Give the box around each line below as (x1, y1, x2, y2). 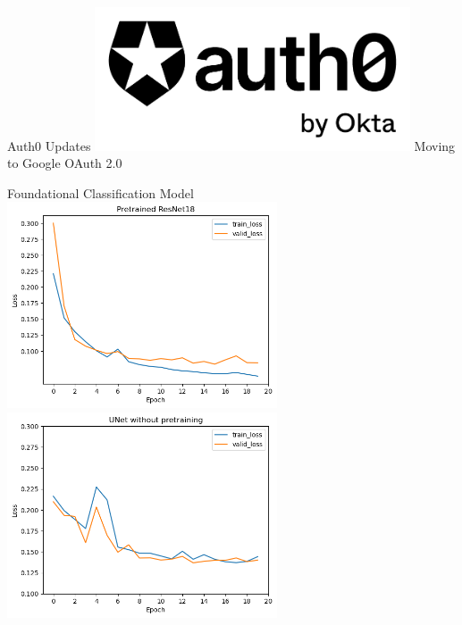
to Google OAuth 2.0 (7, 154, 122, 172)
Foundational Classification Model (7, 183, 194, 202)
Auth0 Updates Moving (7, 136, 456, 154)
